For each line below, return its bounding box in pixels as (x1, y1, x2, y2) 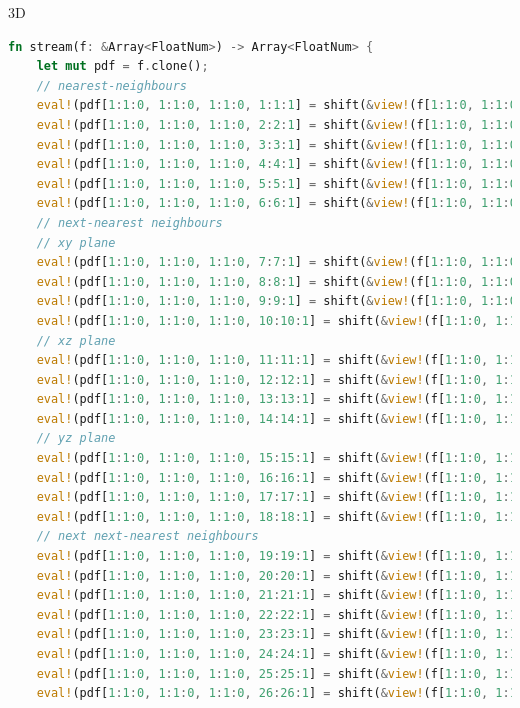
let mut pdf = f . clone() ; (36, 59, 209, 74)
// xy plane (36, 235, 116, 250)
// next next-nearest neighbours (36, 529, 259, 544)
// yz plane (36, 431, 116, 446)
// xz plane (36, 333, 116, 348)
